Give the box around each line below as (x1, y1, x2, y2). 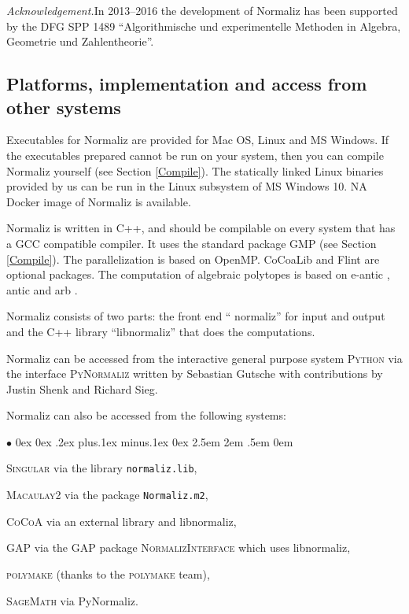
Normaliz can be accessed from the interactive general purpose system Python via (6, 350, 403, 366)
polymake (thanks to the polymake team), (6, 565, 210, 582)
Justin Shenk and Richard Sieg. (6, 380, 158, 397)
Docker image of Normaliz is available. (6, 193, 191, 209)
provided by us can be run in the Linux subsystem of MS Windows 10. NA (6, 178, 367, 194)
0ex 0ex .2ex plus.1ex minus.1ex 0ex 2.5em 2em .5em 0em (15, 433, 293, 449)
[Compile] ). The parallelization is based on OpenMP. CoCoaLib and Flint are (6, 250, 380, 267)
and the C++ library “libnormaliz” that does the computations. (6, 323, 315, 339)
